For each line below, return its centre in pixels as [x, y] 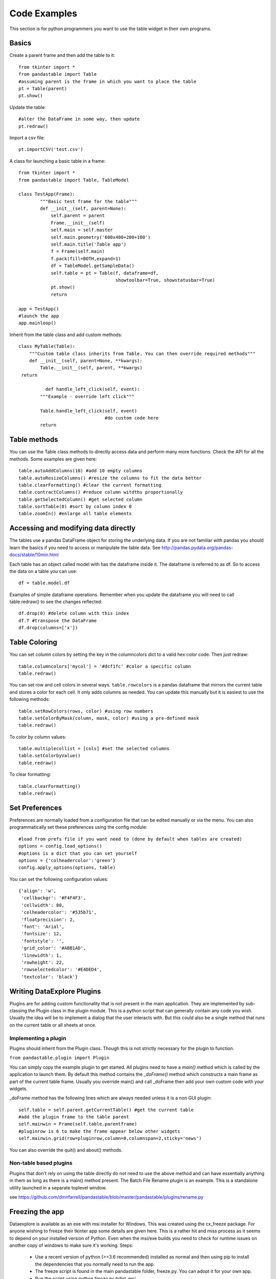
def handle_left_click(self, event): [93, 389]
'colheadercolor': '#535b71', [59, 912]
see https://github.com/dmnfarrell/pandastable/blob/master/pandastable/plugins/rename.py [107, 1197]
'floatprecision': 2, [48, 919]
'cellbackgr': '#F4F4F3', [54, 898]
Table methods [34, 440]
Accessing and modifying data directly [72, 528]
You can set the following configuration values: [59, 879]
